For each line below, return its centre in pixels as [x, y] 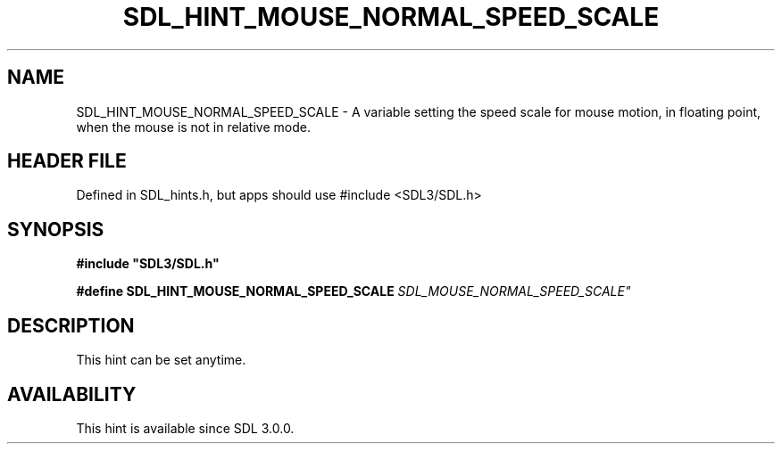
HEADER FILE [67, 161]
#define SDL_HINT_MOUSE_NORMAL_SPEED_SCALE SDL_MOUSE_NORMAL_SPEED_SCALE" [354, 291]
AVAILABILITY [72, 394]
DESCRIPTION [71, 325]
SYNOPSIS [56, 229]
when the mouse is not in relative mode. [193, 127]
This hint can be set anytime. [161, 360]
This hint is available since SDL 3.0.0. [185, 428]
